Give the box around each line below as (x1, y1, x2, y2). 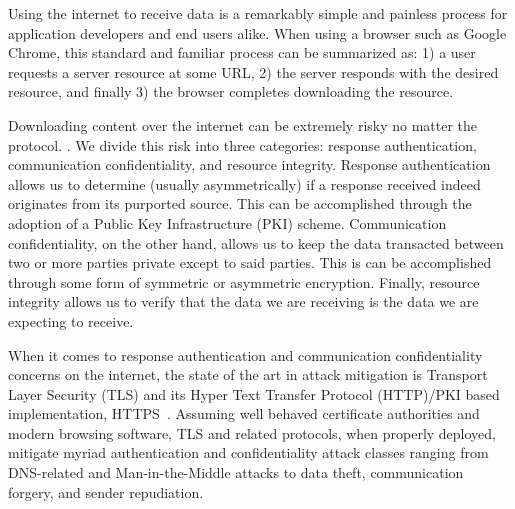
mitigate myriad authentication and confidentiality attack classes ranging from (8, 442, 489, 463)
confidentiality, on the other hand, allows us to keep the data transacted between (8, 232, 504, 253)
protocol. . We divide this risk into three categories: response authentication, (8, 134, 477, 155)
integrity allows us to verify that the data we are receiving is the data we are (8, 291, 479, 312)
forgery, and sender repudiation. (8, 481, 204, 502)
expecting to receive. (8, 310, 134, 331)
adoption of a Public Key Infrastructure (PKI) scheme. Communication (8, 212, 447, 233)
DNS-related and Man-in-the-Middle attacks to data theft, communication (8, 462, 464, 483)
